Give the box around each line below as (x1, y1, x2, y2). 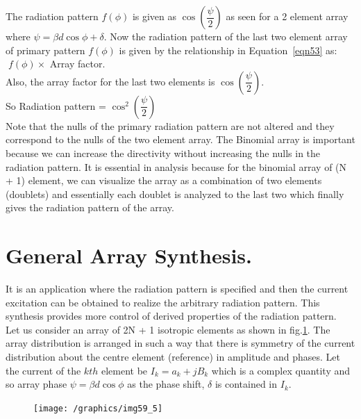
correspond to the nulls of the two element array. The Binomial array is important (6, 132, 355, 147)
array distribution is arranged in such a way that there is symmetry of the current (6, 336, 355, 350)
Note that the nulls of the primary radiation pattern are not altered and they (6, 118, 335, 133)
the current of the (6, 363, 81, 377)
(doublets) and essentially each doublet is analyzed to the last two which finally (6, 186, 344, 201)
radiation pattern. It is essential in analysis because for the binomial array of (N (6, 159, 347, 174)
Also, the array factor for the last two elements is (6, 74, 215, 88)
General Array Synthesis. (6, 241, 252, 270)
